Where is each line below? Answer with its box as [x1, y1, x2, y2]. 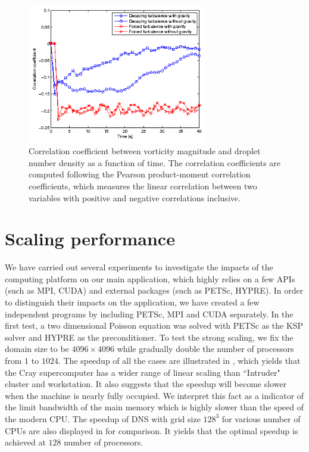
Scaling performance [5, 226, 175, 251]
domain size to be [5, 342, 69, 355]
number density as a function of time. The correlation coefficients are [29, 156, 281, 169]
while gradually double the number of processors [117, 342, 294, 355]
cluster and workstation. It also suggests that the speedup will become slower [5, 378, 287, 390]
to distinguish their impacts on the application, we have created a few [5, 296, 260, 308]
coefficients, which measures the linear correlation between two [29, 179, 257, 192]
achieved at [5, 436, 46, 448]
